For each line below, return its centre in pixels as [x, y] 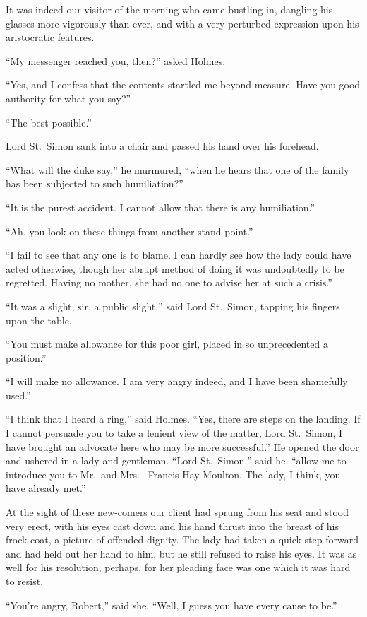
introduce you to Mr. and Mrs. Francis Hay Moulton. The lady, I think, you [173, 474]
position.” [26, 357]
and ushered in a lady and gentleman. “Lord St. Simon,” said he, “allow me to [176, 460]
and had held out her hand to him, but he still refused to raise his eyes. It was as [181, 553]
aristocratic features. [50, 37]
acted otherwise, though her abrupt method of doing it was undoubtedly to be [175, 268]
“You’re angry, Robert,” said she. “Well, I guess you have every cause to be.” [172, 605]
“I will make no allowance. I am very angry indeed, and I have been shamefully [177, 381]
